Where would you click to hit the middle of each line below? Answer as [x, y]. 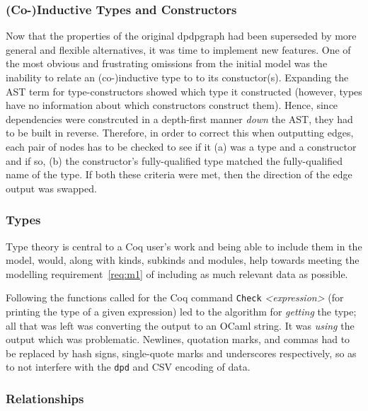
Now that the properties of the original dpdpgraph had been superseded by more [181, 36]
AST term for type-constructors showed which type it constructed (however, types [184, 91]
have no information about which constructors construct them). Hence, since [172, 105]
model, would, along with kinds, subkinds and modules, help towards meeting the [183, 260]
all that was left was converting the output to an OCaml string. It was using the [180, 325]
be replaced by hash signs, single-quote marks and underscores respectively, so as [181, 353]
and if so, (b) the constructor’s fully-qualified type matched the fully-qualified [174, 160]
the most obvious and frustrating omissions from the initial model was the [167, 63]
